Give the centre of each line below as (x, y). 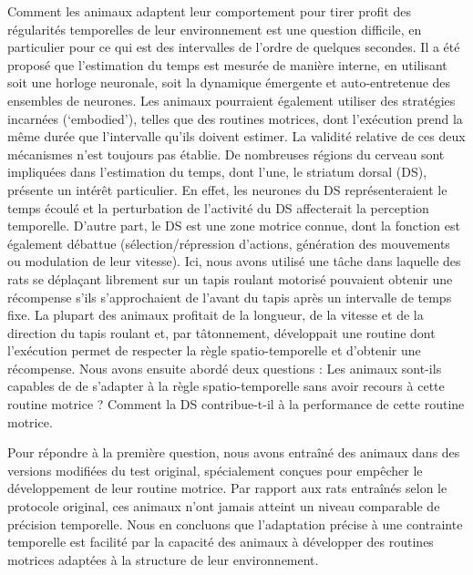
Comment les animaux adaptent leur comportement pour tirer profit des (209, 11)
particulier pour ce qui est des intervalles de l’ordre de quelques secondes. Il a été (234, 47)
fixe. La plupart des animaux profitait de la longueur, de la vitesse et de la (216, 315)
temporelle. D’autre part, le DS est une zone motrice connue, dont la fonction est (234, 226)
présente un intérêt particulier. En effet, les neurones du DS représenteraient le (227, 189)
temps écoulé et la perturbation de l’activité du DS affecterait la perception (218, 207)
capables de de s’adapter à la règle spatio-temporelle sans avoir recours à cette (226, 386)
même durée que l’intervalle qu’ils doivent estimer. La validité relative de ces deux (236, 136)
